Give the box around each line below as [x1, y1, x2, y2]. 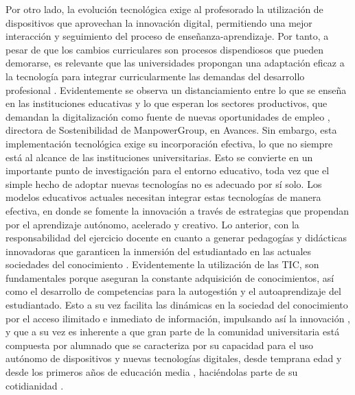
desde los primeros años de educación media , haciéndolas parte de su [5, 365, 298, 379]
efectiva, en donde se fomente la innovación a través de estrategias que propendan [5, 203, 350, 217]
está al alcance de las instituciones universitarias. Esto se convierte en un [5, 149, 313, 164]
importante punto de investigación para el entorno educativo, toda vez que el [5, 163, 330, 178]
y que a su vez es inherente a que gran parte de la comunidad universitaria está [5, 324, 340, 339]
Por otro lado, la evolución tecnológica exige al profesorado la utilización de [5, 2, 323, 16]
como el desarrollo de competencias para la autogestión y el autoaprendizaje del [5, 284, 341, 298]
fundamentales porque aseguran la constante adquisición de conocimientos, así [5, 270, 334, 285]
